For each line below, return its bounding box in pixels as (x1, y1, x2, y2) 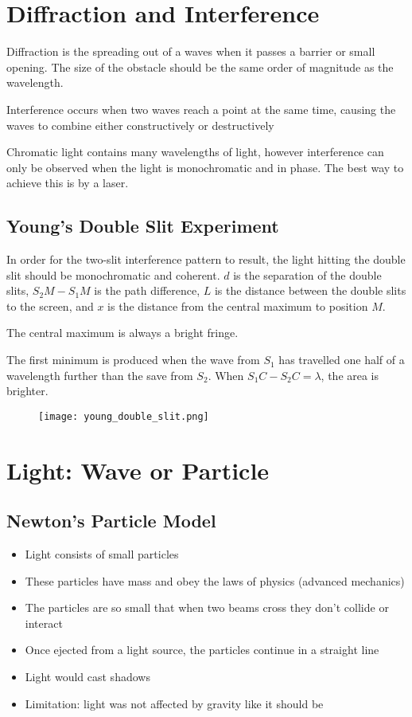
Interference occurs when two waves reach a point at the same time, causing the (6, 100, 396, 117)
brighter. (6, 382, 49, 399)
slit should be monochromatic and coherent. (6, 266, 220, 283)
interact (25, 614, 63, 631)
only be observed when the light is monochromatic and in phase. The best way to (6, 159, 404, 175)
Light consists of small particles (25, 546, 179, 562)
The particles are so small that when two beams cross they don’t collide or (25, 599, 389, 616)
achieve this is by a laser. (6, 174, 129, 191)
